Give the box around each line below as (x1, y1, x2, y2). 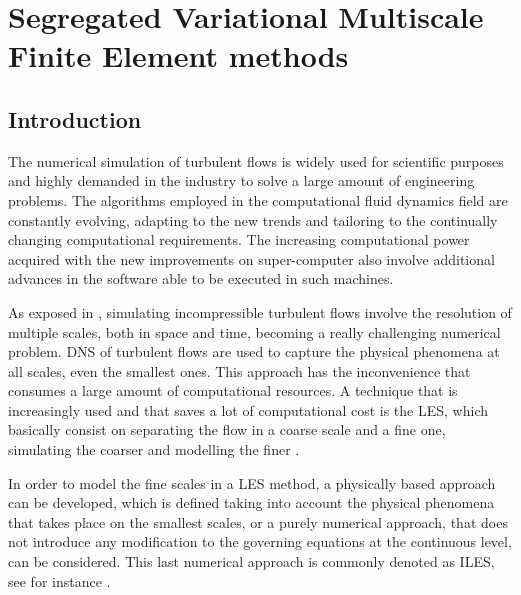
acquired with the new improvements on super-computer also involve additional (8, 248, 495, 269)
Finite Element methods (8, 35, 349, 76)
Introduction (8, 103, 142, 134)
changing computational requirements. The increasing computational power (8, 229, 470, 250)
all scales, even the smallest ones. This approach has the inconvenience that (8, 360, 471, 381)
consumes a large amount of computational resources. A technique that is (8, 380, 458, 401)
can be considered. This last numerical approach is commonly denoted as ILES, (8, 551, 495, 572)
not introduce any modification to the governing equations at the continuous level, (8, 531, 512, 552)
